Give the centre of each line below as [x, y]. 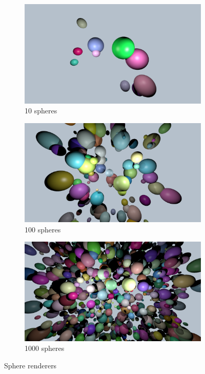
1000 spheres [45, 348]
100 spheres [43, 229]
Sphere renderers [30, 366]
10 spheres [41, 111]
